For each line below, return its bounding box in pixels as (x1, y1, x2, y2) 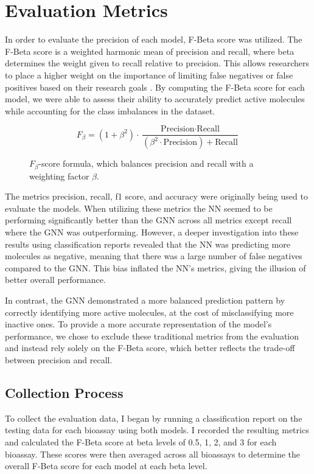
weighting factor (29, 169, 89, 182)
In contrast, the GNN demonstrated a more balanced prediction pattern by (5, 293, 285, 306)
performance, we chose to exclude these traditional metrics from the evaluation (5, 329, 299, 342)
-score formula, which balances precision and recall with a (38, 157, 254, 170)
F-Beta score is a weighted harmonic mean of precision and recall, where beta (5, 44, 295, 57)
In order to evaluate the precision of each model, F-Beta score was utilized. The (5, 33, 302, 46)
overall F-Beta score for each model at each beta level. (5, 459, 208, 472)
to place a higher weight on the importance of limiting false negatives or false (5, 68, 293, 81)
